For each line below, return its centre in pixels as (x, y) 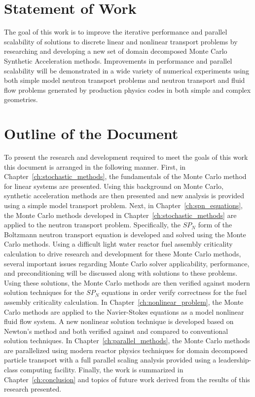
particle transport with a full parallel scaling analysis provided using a (110, 360)
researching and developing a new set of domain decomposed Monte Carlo (116, 51)
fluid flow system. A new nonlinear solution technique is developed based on (119, 321)
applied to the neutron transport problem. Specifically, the (92, 225)
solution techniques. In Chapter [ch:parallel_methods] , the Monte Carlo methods (127, 341)
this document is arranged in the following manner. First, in (95, 166)
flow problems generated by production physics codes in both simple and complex (127, 90)
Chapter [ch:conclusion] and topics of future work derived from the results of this (127, 379)
